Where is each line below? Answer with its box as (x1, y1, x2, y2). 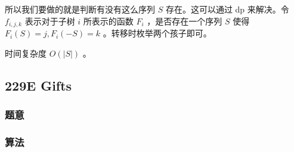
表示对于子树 (24, 14, 75, 27)
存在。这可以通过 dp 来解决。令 (165, 3, 289, 15)
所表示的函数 (83, 14, 134, 27)
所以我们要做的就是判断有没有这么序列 (5, 3, 155, 15)
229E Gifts (5, 76, 72, 94)
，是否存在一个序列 (147, 14, 222, 27)
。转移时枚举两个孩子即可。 (103, 27, 212, 39)
